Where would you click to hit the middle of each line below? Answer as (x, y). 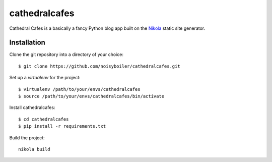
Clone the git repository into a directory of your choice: (66, 55)
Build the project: (27, 138)
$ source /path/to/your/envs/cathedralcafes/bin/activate (91, 96)
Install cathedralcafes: (32, 107)
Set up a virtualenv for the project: (45, 78)
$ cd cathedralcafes (44, 119)
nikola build (34, 149)
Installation (27, 43)
